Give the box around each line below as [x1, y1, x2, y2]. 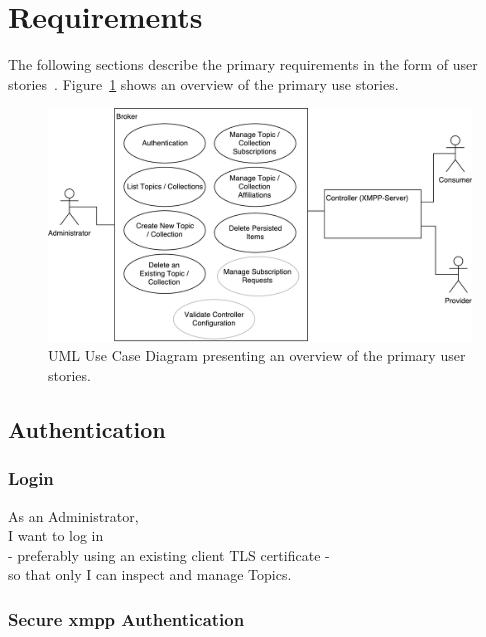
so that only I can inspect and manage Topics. [8, 564, 292, 585]
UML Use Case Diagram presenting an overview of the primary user [48, 345, 466, 366]
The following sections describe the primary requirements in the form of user [8, 54, 478, 75]
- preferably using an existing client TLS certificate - [8, 544, 330, 565]
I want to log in [8, 525, 104, 546]
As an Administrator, [8, 505, 139, 526]
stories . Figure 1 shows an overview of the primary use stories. [8, 73, 399, 94]
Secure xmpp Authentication [8, 606, 245, 631]
